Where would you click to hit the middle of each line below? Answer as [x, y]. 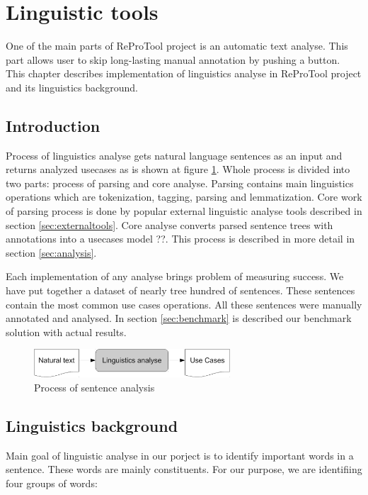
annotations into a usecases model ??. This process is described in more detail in [180, 239]
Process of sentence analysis [94, 388]
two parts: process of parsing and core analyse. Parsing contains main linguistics [180, 183]
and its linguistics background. [72, 87]
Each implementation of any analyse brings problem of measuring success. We [175, 276]
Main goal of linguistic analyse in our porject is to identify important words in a [180, 455]
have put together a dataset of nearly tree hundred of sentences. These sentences [180, 290]
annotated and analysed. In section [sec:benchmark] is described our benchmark [179, 318]
